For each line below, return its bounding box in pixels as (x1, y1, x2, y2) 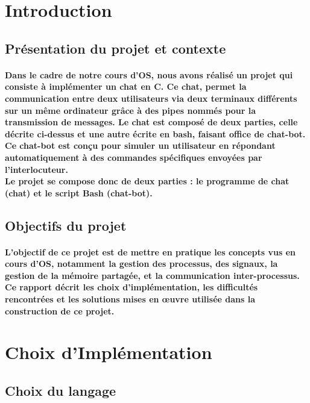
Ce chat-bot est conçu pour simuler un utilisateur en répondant (5, 139, 276, 152)
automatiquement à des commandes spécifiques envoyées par (5, 151, 262, 163)
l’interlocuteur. (5, 163, 68, 175)
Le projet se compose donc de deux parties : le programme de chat (5, 175, 289, 187)
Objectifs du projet (5, 216, 127, 234)
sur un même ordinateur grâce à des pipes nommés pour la (5, 104, 256, 116)
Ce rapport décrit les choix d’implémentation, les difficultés (5, 281, 258, 293)
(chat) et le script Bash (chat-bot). (5, 186, 153, 199)
